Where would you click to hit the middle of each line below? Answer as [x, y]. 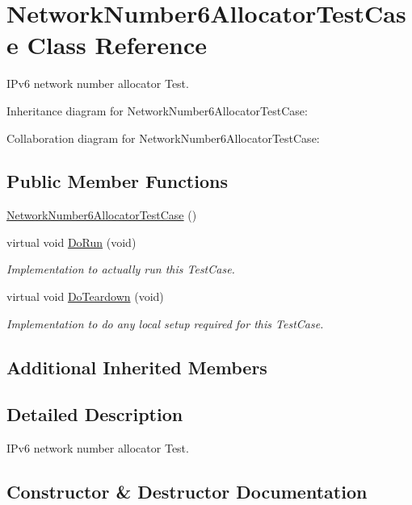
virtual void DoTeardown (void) [85, 296]
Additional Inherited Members [137, 367]
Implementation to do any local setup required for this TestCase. [165, 323]
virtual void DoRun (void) [71, 242]
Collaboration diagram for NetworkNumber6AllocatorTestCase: [163, 138]
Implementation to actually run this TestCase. [121, 269]
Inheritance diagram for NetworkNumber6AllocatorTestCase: [157, 110]
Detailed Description [95, 414]
